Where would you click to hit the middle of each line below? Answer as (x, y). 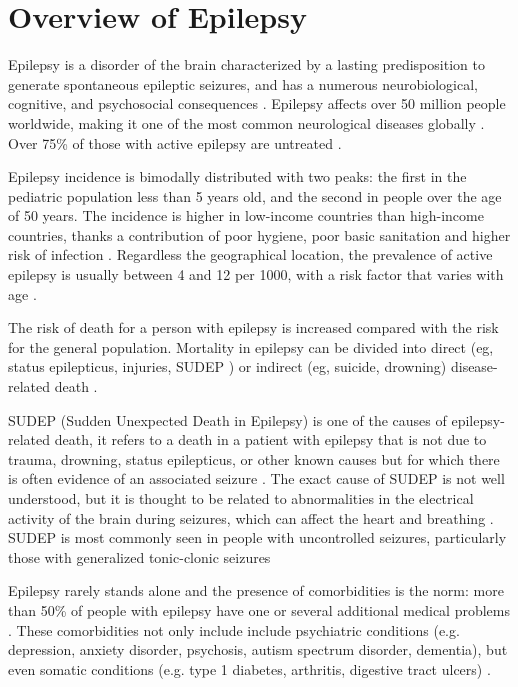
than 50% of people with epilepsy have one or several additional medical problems (259, 609)
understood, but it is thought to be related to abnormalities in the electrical (241, 498)
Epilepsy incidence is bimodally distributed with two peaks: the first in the (237, 176)
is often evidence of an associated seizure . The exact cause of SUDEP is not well (256, 478)
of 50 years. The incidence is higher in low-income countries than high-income (246, 215)
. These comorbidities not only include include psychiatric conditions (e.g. (234, 629)
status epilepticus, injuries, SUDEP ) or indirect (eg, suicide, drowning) (227, 366)
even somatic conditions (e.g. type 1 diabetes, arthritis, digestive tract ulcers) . (249, 668)
